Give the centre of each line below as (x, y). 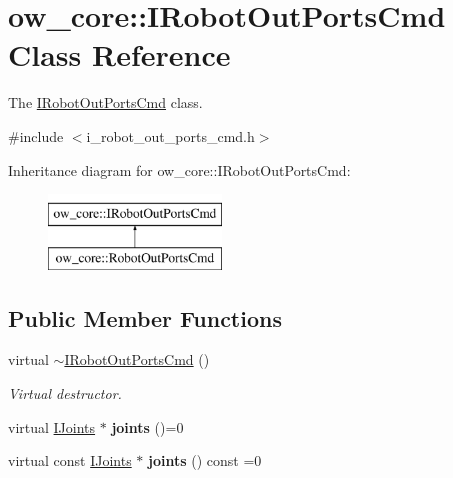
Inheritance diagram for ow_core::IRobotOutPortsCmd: (179, 169)
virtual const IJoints (70, 460)
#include (36, 135)
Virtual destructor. (65, 393)
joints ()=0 (147, 426)
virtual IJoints (52, 426)
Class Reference (119, 54)
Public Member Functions (145, 317)
